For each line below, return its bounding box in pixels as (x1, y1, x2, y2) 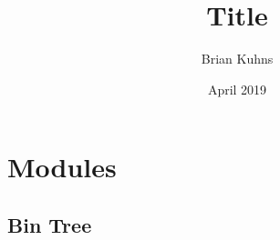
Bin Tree (7, 210, 92, 238)
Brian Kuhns (201, 49, 274, 68)
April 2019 (207, 79, 267, 98)
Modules (7, 148, 117, 185)
